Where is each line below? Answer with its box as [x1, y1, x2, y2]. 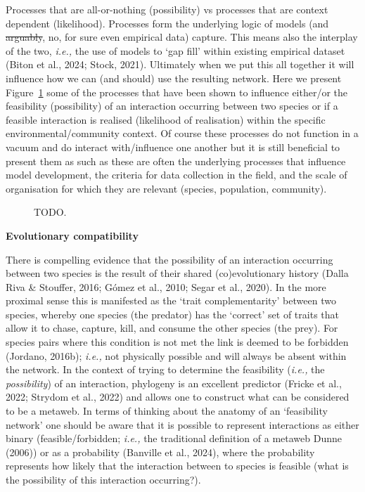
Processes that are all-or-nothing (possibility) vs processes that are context [6, 2, 328, 16]
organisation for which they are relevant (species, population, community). [6, 181, 327, 195]
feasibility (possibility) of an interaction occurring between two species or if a [6, 98, 338, 113]
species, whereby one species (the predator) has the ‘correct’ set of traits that [6, 306, 339, 321]
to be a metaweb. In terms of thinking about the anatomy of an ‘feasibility [6, 403, 328, 418]
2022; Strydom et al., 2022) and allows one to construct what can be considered [6, 389, 350, 404]
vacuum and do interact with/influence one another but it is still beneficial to [6, 139, 340, 154]
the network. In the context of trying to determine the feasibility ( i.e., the [6, 362, 325, 377]
